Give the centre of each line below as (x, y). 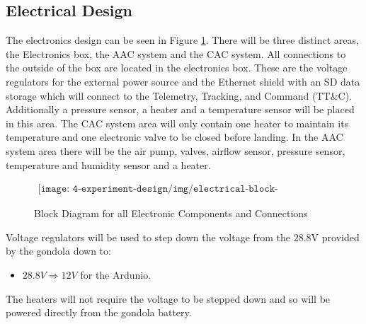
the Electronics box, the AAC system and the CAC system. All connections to (176, 53)
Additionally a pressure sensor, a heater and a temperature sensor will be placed (180, 109)
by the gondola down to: (58, 251)
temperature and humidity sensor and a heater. (108, 164)
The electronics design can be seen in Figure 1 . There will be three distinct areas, (182, 40)
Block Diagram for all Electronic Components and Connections (171, 213)
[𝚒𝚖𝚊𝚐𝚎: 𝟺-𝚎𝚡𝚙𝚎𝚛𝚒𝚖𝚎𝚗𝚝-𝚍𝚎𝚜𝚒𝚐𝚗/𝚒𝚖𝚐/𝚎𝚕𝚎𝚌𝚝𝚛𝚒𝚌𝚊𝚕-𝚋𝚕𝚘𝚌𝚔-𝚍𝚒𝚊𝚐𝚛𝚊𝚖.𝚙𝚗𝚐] (158, 189)
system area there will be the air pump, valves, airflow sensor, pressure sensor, (176, 150)
